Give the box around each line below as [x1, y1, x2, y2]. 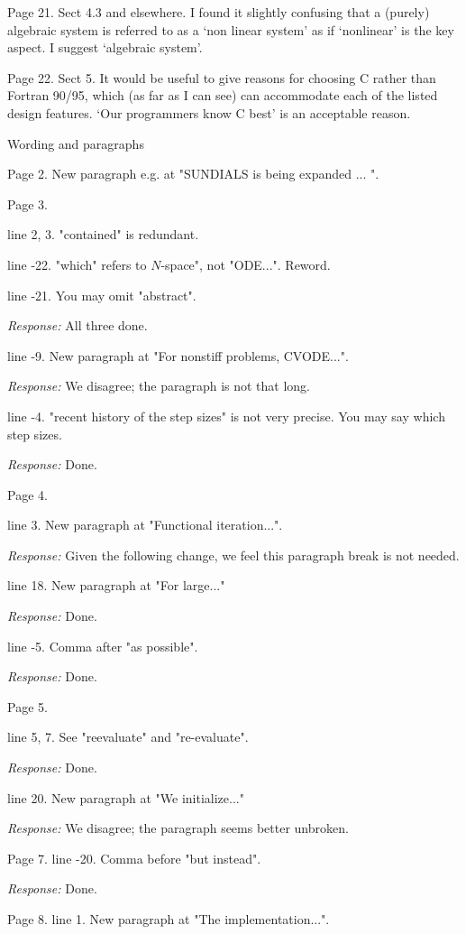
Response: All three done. [7, 316, 148, 335]
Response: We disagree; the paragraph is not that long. [7, 376, 310, 395]
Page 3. [7, 194, 48, 213]
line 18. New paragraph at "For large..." [7, 576, 225, 595]
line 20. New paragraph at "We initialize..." [7, 788, 244, 807]
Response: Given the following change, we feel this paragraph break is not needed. [7, 545, 460, 564]
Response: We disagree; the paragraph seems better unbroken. [7, 818, 349, 837]
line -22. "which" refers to [7, 254, 147, 273]
